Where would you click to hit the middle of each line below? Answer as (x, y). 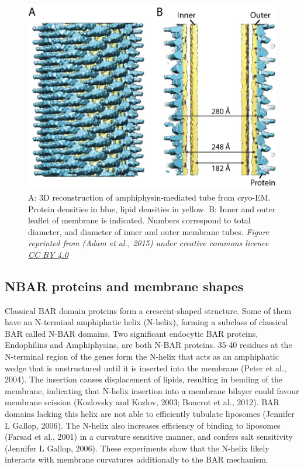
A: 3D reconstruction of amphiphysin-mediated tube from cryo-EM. (149, 197)
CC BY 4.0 (48, 254)
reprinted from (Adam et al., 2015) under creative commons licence (148, 243)
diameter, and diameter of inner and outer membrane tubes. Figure (149, 231)
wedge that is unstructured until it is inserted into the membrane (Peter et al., (146, 368)
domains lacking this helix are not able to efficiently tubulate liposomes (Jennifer (150, 414)
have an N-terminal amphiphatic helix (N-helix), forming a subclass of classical (146, 322)
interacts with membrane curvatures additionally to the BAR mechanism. (137, 459)
